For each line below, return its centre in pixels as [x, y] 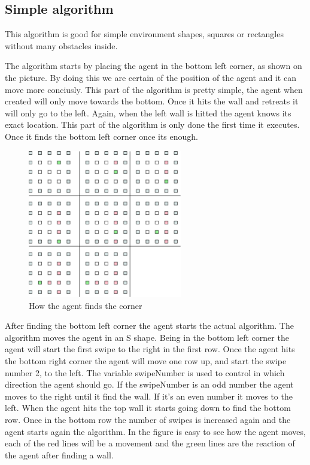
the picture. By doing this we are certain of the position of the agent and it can [151, 77]
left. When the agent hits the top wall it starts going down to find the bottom [148, 408]
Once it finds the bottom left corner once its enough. [102, 136]
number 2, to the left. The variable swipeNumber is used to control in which [145, 372]
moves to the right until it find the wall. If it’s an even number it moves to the [149, 396]
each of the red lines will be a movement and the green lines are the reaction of [150, 443]
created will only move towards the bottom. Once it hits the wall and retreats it [152, 101]
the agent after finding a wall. [59, 454]
